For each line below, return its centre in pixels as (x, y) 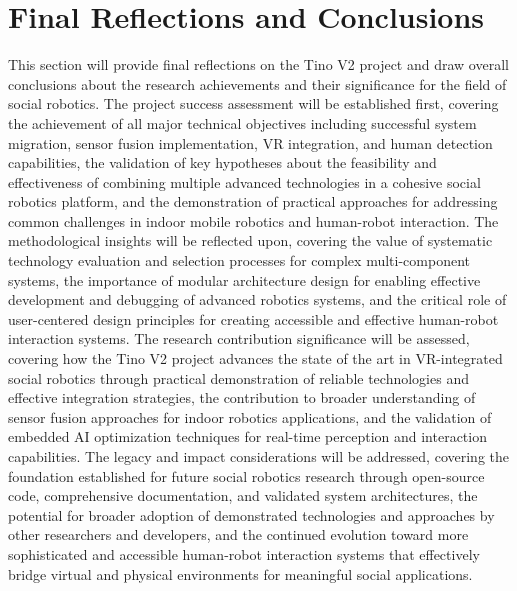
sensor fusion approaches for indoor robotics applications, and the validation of (250, 416)
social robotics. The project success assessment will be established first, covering (253, 103)
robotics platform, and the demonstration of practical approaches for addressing (253, 201)
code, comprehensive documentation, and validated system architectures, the (243, 495)
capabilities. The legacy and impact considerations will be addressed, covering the (258, 456)
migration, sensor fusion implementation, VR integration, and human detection (250, 142)
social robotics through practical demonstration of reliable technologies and (238, 377)
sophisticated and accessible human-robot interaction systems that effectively (244, 553)
